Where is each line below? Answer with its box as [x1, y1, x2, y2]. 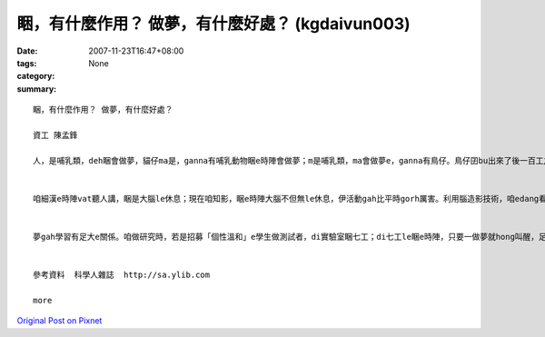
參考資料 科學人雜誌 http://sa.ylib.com [33, 270, 211, 281]
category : [16, 71, 55, 82]
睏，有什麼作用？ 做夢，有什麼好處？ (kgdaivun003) [16, 14, 411, 34]
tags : [16, 57, 37, 68]
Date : [16, 45, 38, 56]
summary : [16, 83, 57, 94]
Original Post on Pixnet [16, 315, 103, 326]
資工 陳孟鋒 [33, 130, 78, 140]
